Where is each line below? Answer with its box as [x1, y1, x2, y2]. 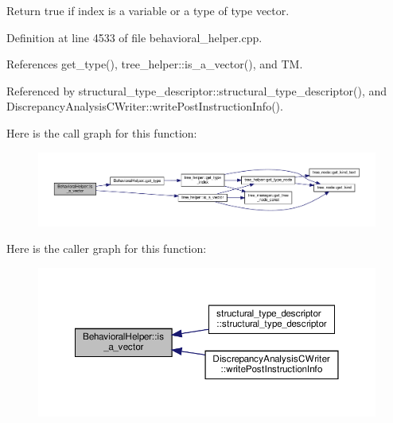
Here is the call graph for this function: [6, 124, 197, 141]
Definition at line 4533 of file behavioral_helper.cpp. [6, 29, 263, 45]
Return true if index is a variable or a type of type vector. [6, 2, 290, 18]
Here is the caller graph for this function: [6, 240, 207, 257]
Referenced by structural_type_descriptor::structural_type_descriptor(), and [6, 82, 387, 99]
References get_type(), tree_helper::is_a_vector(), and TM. [6, 56, 303, 72]
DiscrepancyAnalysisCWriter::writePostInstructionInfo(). [6, 98, 283, 114]
